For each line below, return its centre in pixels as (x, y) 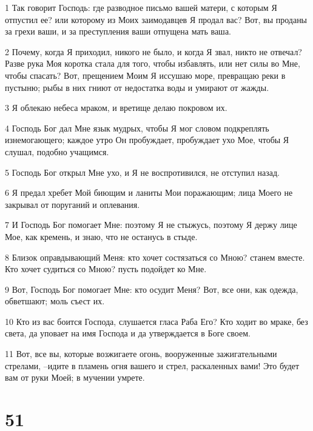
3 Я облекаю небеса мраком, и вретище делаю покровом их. (116, 108)
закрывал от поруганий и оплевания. (72, 204)
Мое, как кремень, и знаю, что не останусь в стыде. (101, 236)
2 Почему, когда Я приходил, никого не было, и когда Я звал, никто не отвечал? (153, 51)
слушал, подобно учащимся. (57, 151)
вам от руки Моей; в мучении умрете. (75, 377)
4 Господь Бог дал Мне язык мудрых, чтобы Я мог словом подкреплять (137, 128)
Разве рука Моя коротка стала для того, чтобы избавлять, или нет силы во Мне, (153, 63)
